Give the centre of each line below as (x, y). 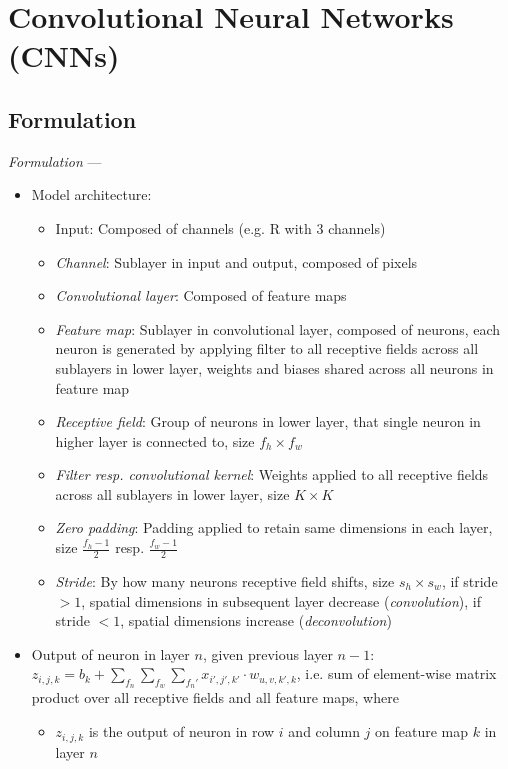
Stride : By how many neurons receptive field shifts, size (225, 580)
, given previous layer (267, 653)
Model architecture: (91, 194)
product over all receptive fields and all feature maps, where (215, 697)
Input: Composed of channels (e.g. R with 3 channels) (220, 227)
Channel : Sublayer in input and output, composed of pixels (236, 261)
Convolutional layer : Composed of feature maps (201, 295)
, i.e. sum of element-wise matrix (396, 673)
